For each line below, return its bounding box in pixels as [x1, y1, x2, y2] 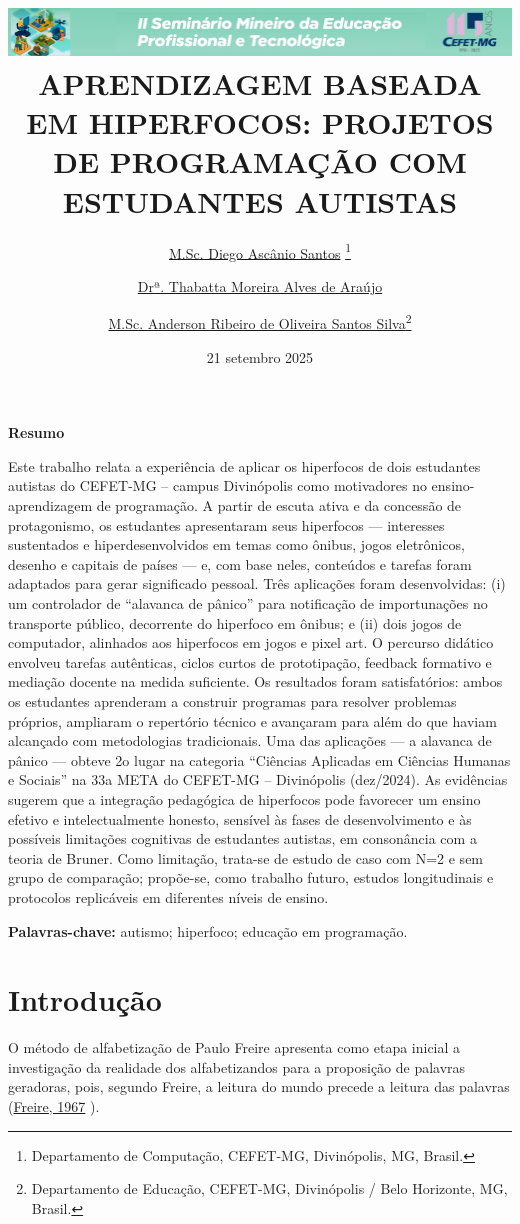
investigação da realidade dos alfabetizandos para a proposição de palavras [8, 1056, 466, 1077]
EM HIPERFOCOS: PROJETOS [26, 102, 494, 143]
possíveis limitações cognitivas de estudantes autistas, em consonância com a [8, 828, 477, 849]
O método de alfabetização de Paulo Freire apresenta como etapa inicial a [8, 1037, 461, 1058]
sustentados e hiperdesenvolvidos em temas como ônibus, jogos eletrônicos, [8, 534, 465, 555]
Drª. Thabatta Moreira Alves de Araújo [137, 275, 383, 296]
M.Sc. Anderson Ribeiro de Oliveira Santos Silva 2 [108, 310, 412, 334]
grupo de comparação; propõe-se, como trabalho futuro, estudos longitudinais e [8, 867, 494, 888]
